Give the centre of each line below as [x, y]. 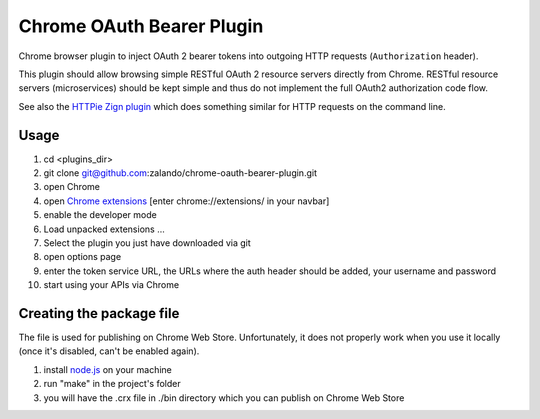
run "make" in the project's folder [112, 384]
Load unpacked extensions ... [104, 229]
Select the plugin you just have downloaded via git [147, 242]
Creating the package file [99, 313]
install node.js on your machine [107, 369]
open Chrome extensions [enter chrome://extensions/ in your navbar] [186, 201]
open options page [82, 257]
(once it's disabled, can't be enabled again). [109, 351]
